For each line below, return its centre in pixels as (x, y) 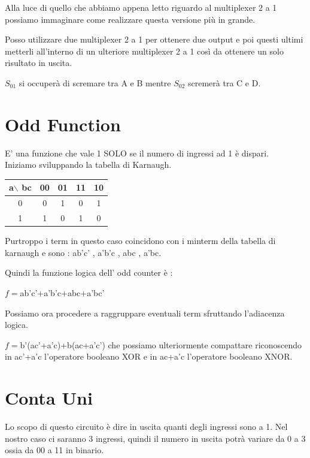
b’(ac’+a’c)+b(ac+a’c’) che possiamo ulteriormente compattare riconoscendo (161, 344)
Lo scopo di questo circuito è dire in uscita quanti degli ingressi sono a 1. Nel (146, 427)
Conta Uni (49, 398)
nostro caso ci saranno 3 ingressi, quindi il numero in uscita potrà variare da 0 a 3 (155, 438)
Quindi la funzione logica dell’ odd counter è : (89, 272)
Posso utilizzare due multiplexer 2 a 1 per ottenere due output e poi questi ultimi (154, 39)
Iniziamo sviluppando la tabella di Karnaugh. (88, 165)
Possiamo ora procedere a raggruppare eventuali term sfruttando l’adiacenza (145, 313)
